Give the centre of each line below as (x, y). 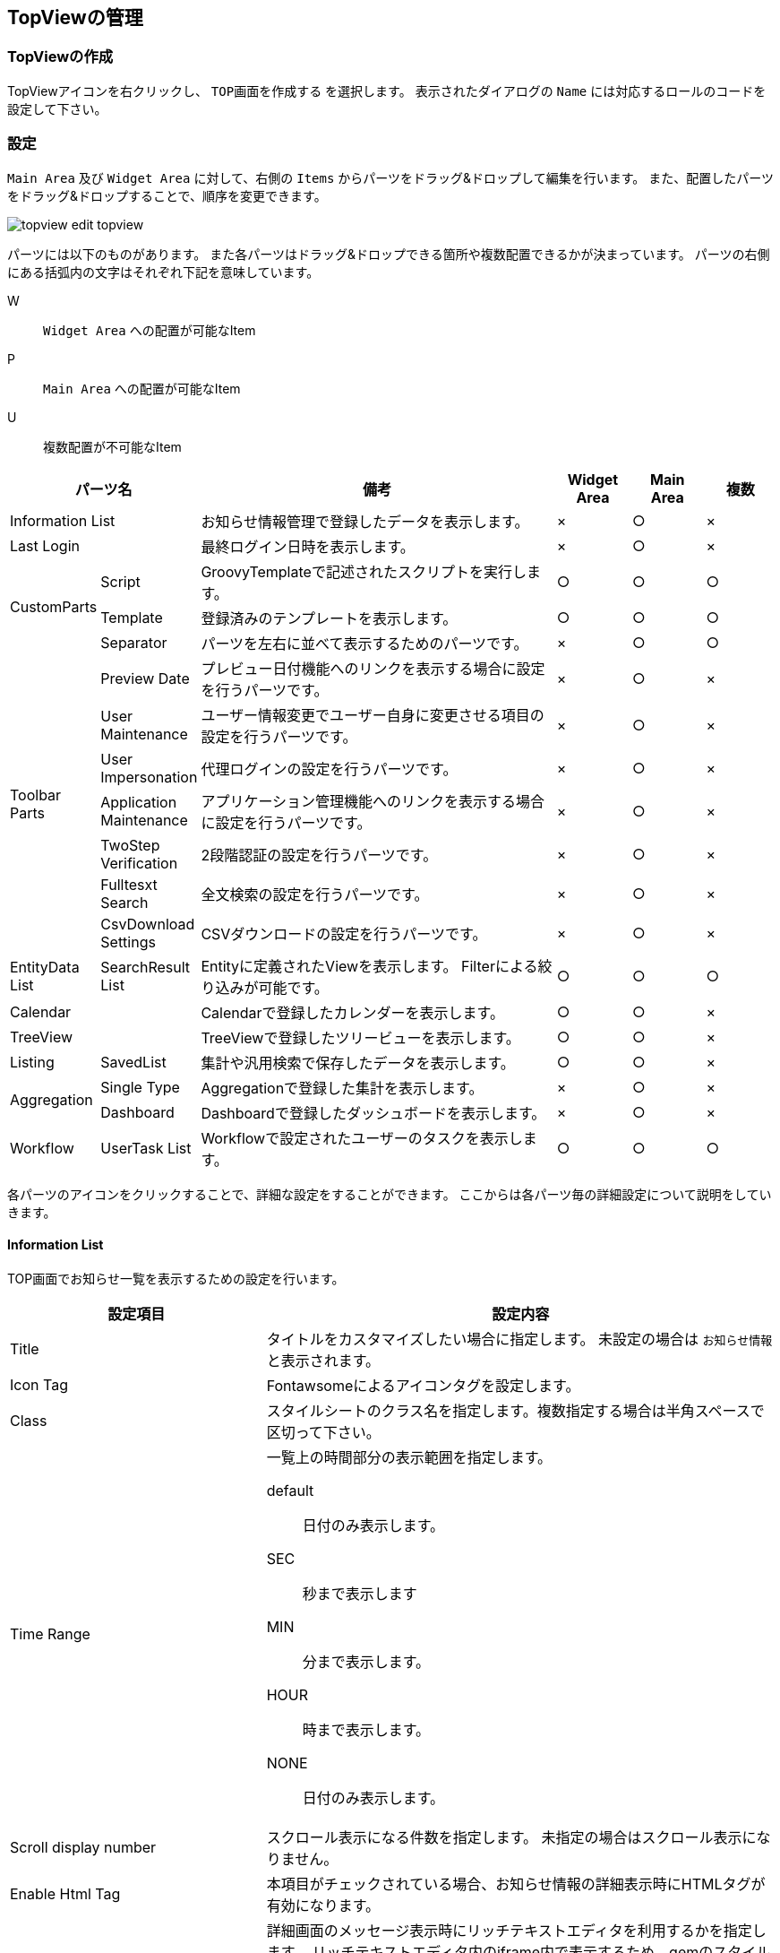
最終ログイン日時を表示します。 (308, 546)
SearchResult (146, 967)
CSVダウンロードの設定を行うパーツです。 (344, 933)
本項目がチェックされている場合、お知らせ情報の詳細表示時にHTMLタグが (516, 1884)
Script (120, 581)
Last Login (45, 545)
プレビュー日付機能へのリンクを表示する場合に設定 (373, 668)
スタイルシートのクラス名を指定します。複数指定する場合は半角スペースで (515, 1410)
